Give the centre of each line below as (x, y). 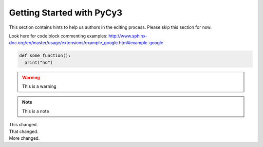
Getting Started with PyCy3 (66, 13)
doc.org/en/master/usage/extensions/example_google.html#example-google (86, 43)
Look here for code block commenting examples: (58, 36)
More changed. (24, 138)
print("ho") (39, 62)
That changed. (24, 131)
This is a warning (39, 86)
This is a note (36, 111)
